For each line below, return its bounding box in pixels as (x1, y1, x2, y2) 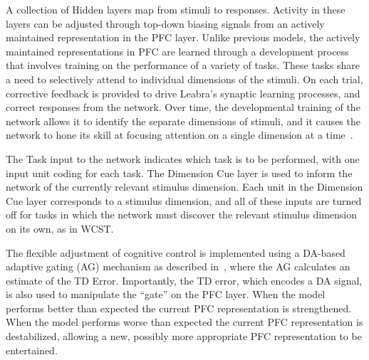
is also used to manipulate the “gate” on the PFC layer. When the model (6, 287, 326, 302)
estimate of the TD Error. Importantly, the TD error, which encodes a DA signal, (6, 272, 363, 287)
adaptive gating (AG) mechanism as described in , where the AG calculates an (6, 259, 350, 274)
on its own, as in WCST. (6, 221, 114, 235)
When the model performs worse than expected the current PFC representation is (6, 314, 363, 329)
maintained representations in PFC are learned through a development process (6, 43, 349, 58)
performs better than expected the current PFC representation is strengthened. (6, 300, 352, 315)
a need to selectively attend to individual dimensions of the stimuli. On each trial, (6, 71, 363, 86)
